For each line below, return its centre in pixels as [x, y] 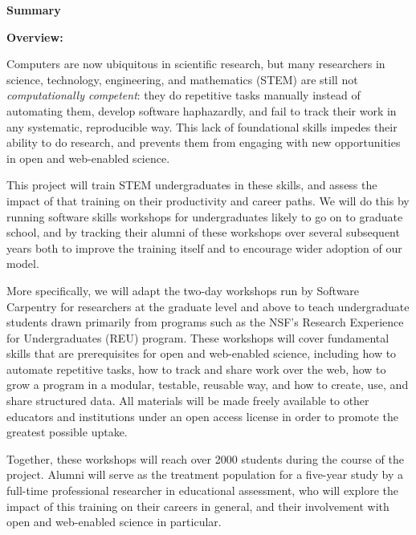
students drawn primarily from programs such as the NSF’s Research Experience [205, 322]
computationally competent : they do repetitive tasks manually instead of [184, 95]
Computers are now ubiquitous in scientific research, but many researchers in [196, 64]
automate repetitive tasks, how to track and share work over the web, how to [196, 369]
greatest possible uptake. [67, 432]
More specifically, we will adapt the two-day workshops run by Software [183, 290]
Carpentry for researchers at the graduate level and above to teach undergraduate [208, 306]
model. [23, 263]
